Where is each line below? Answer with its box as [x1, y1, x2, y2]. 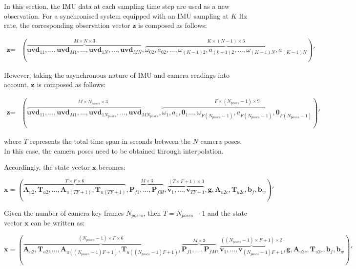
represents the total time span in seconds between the [30, 135, 190, 146]
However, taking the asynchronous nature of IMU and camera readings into [4, 69, 230, 80]
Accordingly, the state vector [4, 162, 90, 172]
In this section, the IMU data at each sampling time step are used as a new [4, 1, 230, 11]
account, [4, 79, 29, 90]
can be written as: [31, 218, 85, 228]
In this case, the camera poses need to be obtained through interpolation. [4, 145, 224, 156]
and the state [208, 207, 248, 218]
